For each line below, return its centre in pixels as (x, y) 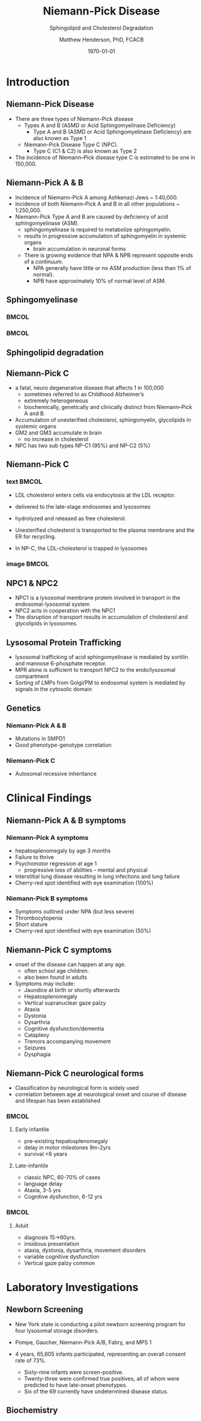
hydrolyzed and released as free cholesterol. (71, 518)
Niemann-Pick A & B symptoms (66, 820)
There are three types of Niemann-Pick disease (74, 118)
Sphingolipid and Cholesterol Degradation (101, 28)
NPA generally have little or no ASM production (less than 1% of (112, 268)
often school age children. (56, 971)
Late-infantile (31, 1166)
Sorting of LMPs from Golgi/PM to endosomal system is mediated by (100, 683)
